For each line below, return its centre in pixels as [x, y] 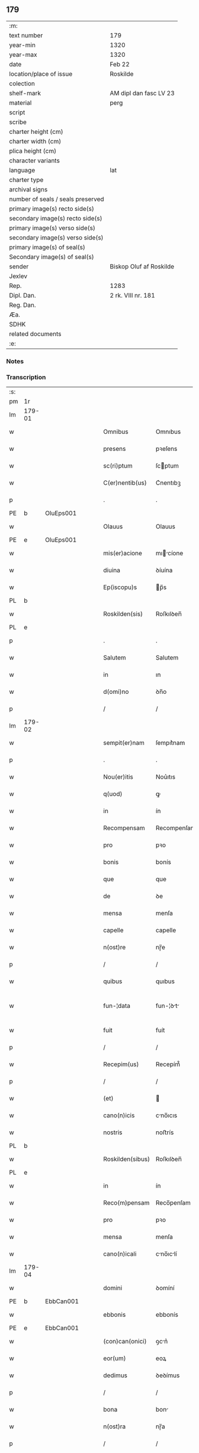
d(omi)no [116, 692]
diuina [112, 570]
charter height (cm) [36, 132]
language [22, 170]
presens [115, 449]
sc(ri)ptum [118, 466]
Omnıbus [168, 432]
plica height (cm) [33, 151]
